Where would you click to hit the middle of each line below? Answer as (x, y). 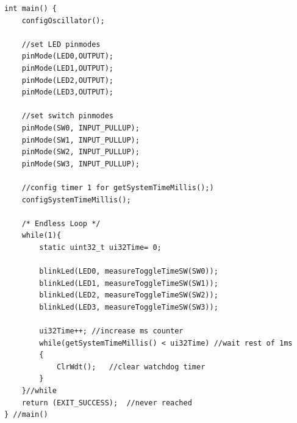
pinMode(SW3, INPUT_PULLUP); (81, 164)
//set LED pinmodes (61, 44)
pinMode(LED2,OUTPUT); (67, 80)
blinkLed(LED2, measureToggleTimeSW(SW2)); (129, 295)
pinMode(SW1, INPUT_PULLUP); (81, 140)
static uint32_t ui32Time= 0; (100, 247)
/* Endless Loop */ (61, 223)
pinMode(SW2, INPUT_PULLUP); (81, 152)
